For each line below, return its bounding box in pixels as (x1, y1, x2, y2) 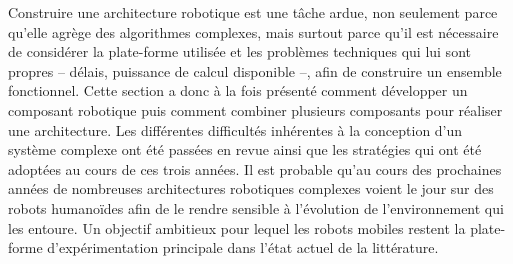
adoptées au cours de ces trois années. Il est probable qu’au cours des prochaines (8, 158, 502, 179)
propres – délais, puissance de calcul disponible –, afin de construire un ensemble (8, 60, 502, 81)
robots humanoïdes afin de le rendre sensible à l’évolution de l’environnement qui (8, 197, 504, 218)
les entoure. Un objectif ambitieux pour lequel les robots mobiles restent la (8, 217, 466, 238)
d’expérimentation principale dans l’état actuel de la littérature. (47, 237, 439, 258)
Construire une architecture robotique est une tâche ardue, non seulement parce (8, 2, 498, 22)
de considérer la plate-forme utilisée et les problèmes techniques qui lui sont (8, 41, 471, 62)
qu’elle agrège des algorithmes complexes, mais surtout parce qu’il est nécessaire (8, 21, 499, 42)
